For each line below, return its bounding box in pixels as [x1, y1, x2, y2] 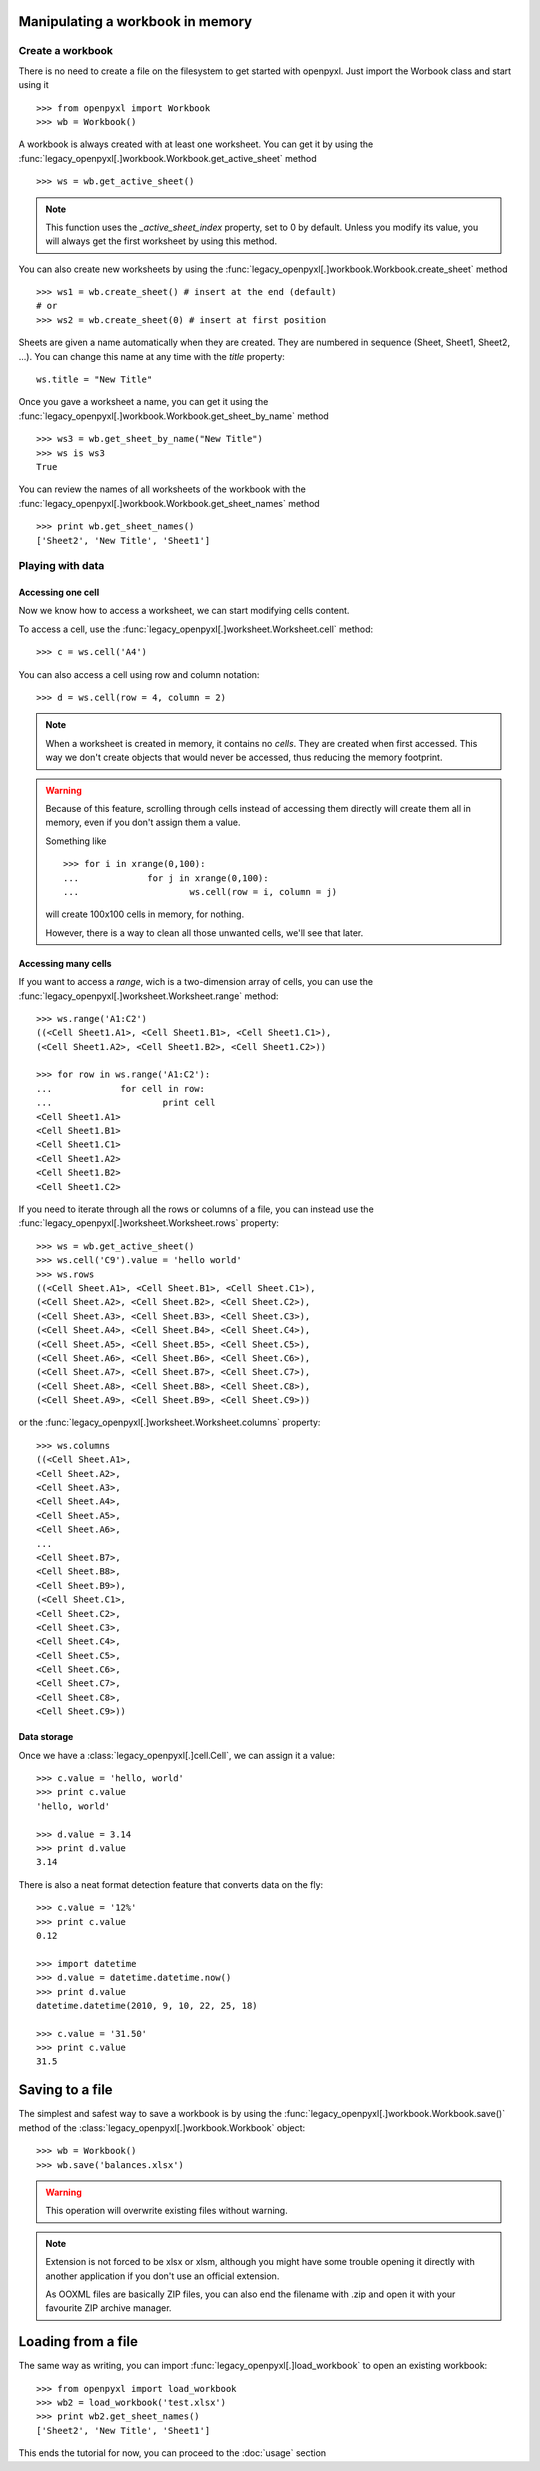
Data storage [18, 1731, 74, 1743]
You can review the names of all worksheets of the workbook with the [18, 483, 307, 495]
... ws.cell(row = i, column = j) [63, 886, 338, 897]
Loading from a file [18, 2333, 139, 2350]
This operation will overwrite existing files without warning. [45, 2205, 289, 2217]
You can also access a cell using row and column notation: [18, 668, 260, 680]
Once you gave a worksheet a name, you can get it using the [18, 396, 269, 408]
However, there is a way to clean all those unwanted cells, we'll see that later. [45, 926, 364, 939]
